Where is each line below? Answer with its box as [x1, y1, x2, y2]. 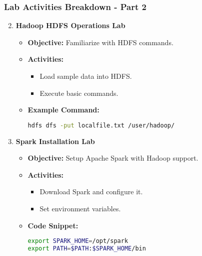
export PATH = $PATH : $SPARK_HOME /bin [27, 245, 146, 252]
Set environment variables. [39, 203, 121, 214]
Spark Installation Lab [15, 136, 95, 146]
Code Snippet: [27, 220, 78, 230]
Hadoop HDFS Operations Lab [15, 20, 125, 31]
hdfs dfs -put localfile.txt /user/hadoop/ [27, 121, 175, 129]
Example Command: [27, 104, 99, 115]
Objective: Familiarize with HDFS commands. [27, 37, 173, 47]
